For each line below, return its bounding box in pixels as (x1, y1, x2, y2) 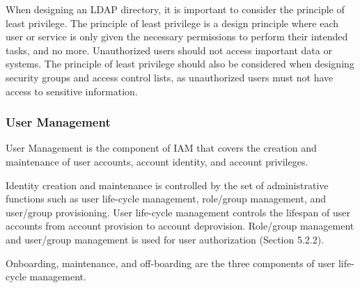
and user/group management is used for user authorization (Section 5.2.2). (6, 232, 324, 246)
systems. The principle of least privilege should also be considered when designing (6, 56, 354, 71)
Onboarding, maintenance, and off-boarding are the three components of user (6, 255, 336, 270)
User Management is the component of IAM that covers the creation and (6, 141, 317, 155)
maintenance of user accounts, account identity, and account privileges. (6, 154, 308, 168)
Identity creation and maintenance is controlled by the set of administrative (6, 177, 329, 192)
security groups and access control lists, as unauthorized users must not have (6, 70, 334, 84)
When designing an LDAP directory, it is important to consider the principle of (6, 2, 345, 16)
